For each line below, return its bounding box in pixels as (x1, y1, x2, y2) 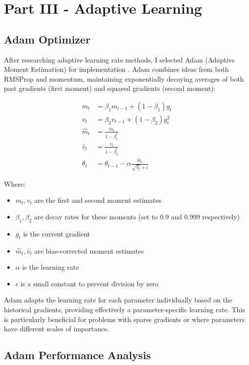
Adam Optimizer (4, 31, 91, 46)
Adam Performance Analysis (4, 347, 151, 363)
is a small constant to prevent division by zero (21, 278, 159, 288)
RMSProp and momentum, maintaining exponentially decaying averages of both (4, 73, 244, 84)
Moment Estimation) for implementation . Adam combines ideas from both (4, 64, 229, 74)
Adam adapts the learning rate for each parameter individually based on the (4, 295, 232, 305)
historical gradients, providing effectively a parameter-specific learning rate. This (4, 304, 245, 315)
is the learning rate (22, 262, 79, 272)
